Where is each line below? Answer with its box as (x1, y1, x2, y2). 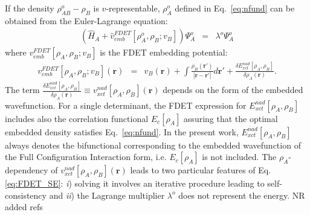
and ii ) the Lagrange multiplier (49, 188, 165, 201)
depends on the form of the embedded (163, 83, 303, 96)
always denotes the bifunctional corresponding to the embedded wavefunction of (5, 138, 301, 151)
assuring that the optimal (183, 112, 278, 124)
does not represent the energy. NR (178, 188, 305, 201)
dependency (5, 164, 48, 176)
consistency (5, 188, 47, 201)
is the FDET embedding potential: (100, 46, 228, 59)
